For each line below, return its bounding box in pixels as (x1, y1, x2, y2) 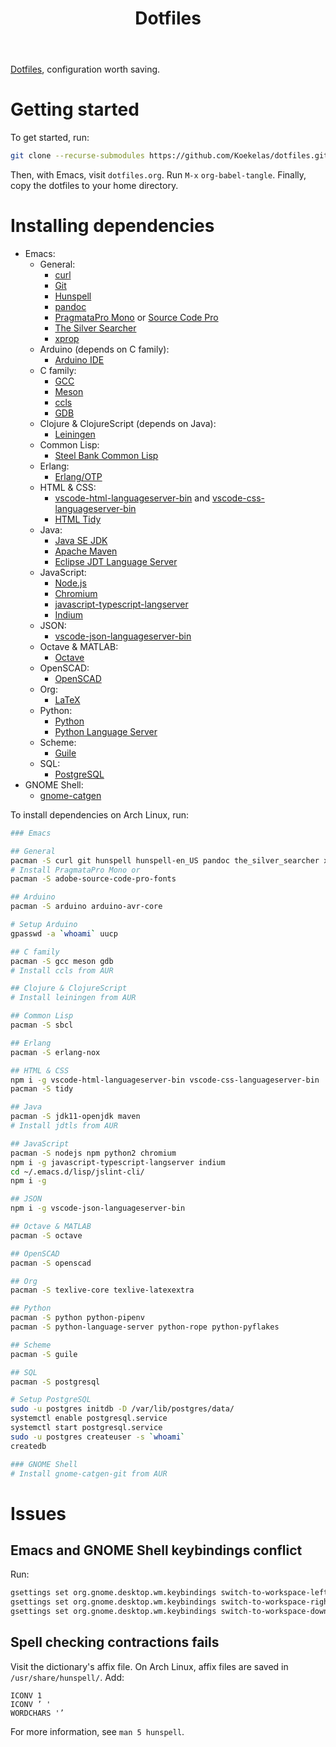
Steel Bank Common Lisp (54, 449, 159, 461)
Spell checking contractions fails (10, 1634, 220, 1651)
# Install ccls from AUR (10, 965, 114, 976)
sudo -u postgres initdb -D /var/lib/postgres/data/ (10, 1404, 235, 1414)
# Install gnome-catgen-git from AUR (10, 1468, 168, 1479)
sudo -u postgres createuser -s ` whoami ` (10, 1432, 186, 1442)
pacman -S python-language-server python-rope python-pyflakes (10, 1322, 280, 1332)
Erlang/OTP (54, 470, 103, 482)
